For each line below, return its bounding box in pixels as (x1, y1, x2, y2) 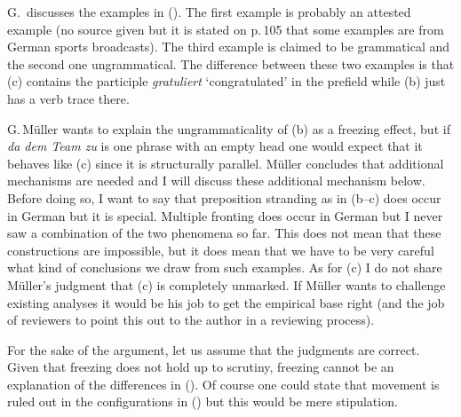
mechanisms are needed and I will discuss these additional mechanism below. (7, 171, 425, 190)
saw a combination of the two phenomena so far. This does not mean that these (7, 224, 441, 242)
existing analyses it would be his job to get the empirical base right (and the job (7, 293, 445, 311)
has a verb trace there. (7, 89, 130, 107)
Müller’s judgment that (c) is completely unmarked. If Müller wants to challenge (7, 275, 446, 294)
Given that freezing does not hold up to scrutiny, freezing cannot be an (7, 358, 394, 376)
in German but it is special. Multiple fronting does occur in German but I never (7, 206, 443, 224)
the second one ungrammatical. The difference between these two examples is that (7, 54, 455, 73)
